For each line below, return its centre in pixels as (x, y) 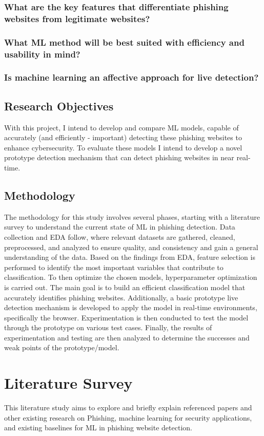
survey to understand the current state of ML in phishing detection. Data (120, 227)
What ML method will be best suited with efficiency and (124, 42)
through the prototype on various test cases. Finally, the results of (108, 327)
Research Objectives (59, 106)
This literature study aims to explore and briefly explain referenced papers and (128, 407)
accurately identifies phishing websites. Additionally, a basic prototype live (121, 297)
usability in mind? (42, 54)
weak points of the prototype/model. (62, 347)
